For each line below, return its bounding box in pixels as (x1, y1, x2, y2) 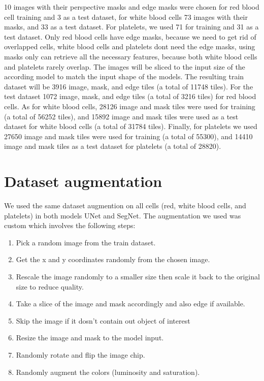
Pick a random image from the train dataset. (16, 237, 156, 247)
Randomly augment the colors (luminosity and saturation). (16, 366, 200, 377)
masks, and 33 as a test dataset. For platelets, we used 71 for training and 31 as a (4, 21, 259, 32)
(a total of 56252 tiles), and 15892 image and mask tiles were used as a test (4, 111, 239, 121)
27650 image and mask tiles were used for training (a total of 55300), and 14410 (4, 131, 253, 141)
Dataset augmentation (4, 171, 162, 192)
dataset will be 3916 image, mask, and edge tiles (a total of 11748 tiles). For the (4, 81, 253, 91)
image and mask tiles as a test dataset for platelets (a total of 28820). (4, 141, 221, 151)
